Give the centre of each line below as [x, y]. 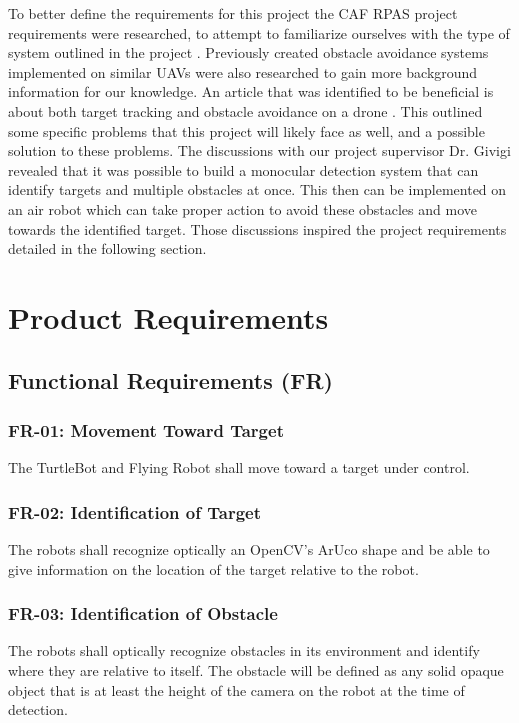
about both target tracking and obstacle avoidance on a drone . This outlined [245, 110]
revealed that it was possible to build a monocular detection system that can [243, 169]
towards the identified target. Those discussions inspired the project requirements [257, 228]
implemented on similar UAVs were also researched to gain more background [243, 71]
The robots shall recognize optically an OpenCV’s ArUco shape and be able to [249, 548]
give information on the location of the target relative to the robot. [213, 568]
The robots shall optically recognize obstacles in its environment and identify [244, 650]
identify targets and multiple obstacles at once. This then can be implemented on [257, 189]
